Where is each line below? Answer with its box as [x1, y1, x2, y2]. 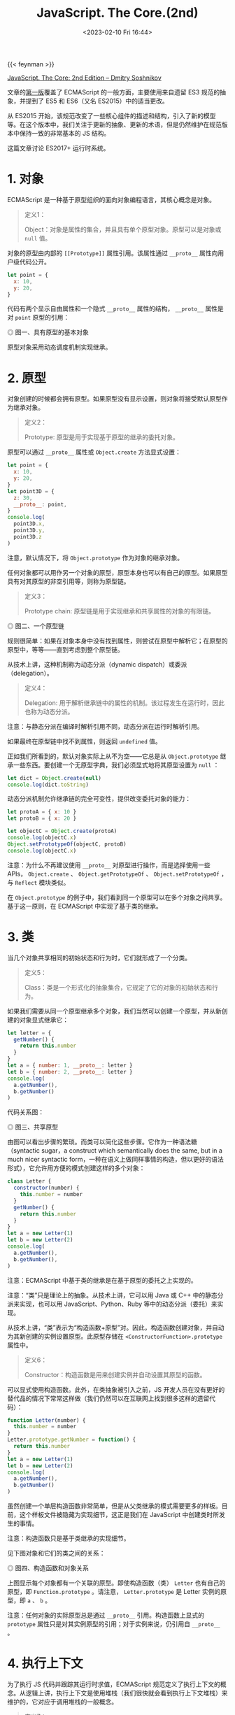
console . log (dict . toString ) [7, 781, 90, 788]
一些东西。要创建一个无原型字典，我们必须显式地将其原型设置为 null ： [13, 760, 220, 769]
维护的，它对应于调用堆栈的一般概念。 [7, 1698, 117, 1706]
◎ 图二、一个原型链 [7, 621, 64, 630]
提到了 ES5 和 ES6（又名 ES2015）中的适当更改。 [25, 97, 169, 105]
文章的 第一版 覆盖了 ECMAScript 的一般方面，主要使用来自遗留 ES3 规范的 [7, 87, 220, 96]
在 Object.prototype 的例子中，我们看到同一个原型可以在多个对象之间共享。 [7, 893, 227, 902]
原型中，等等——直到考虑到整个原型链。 [7, 645, 124, 653]
